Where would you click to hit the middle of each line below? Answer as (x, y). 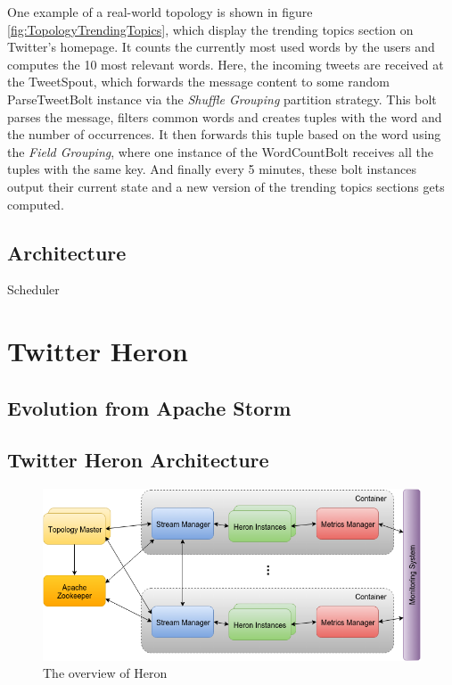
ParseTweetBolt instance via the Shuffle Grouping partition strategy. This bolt (222, 99)
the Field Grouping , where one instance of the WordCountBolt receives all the (220, 151)
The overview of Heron (105, 673)
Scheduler (33, 289)
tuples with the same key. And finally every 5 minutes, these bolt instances (212, 169)
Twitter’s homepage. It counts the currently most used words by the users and (221, 47)
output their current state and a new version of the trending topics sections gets (226, 186)
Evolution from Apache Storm (149, 407)
